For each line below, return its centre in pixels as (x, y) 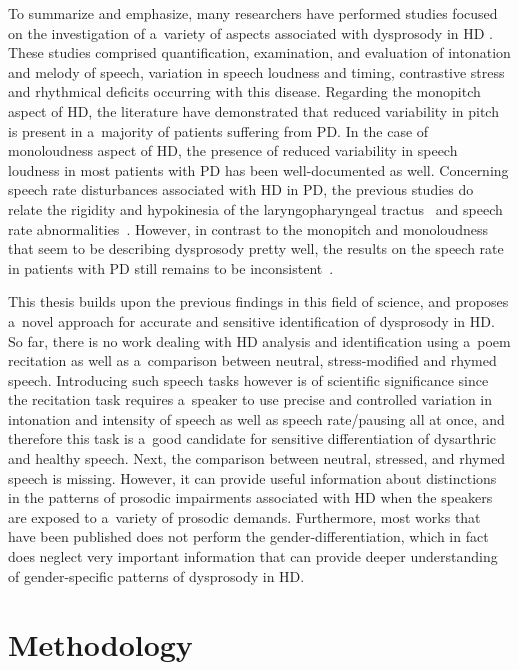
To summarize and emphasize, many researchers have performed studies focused (253, 13)
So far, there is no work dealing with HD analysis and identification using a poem (259, 340)
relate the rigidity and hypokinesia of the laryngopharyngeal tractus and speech (255, 208)
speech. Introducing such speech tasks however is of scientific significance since (248, 379)
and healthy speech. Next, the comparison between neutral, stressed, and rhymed (257, 458)
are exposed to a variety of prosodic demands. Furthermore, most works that (244, 516)
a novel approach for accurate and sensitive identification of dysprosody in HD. (251, 320)
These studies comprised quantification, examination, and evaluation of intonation (259, 52)
